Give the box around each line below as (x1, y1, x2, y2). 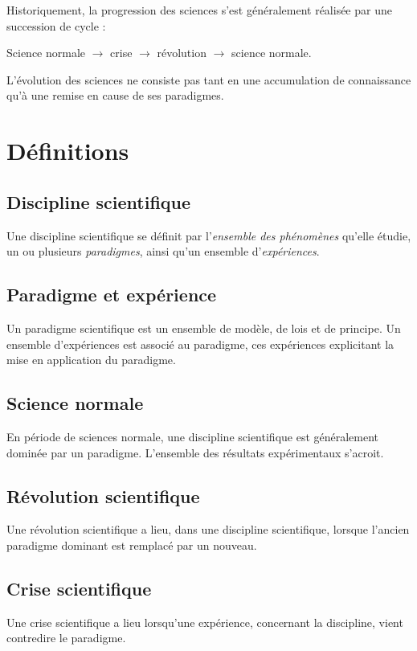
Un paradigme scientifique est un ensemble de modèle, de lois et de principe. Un (6, 319, 401, 336)
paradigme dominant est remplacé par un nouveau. (6, 536, 257, 553)
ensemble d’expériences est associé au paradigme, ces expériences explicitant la (6, 335, 395, 352)
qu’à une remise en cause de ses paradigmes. (6, 87, 224, 104)
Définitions (6, 134, 129, 167)
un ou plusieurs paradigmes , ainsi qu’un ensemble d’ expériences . (6, 243, 320, 260)
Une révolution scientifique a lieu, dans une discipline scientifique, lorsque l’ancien (6, 521, 410, 538)
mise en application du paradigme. (6, 351, 176, 368)
